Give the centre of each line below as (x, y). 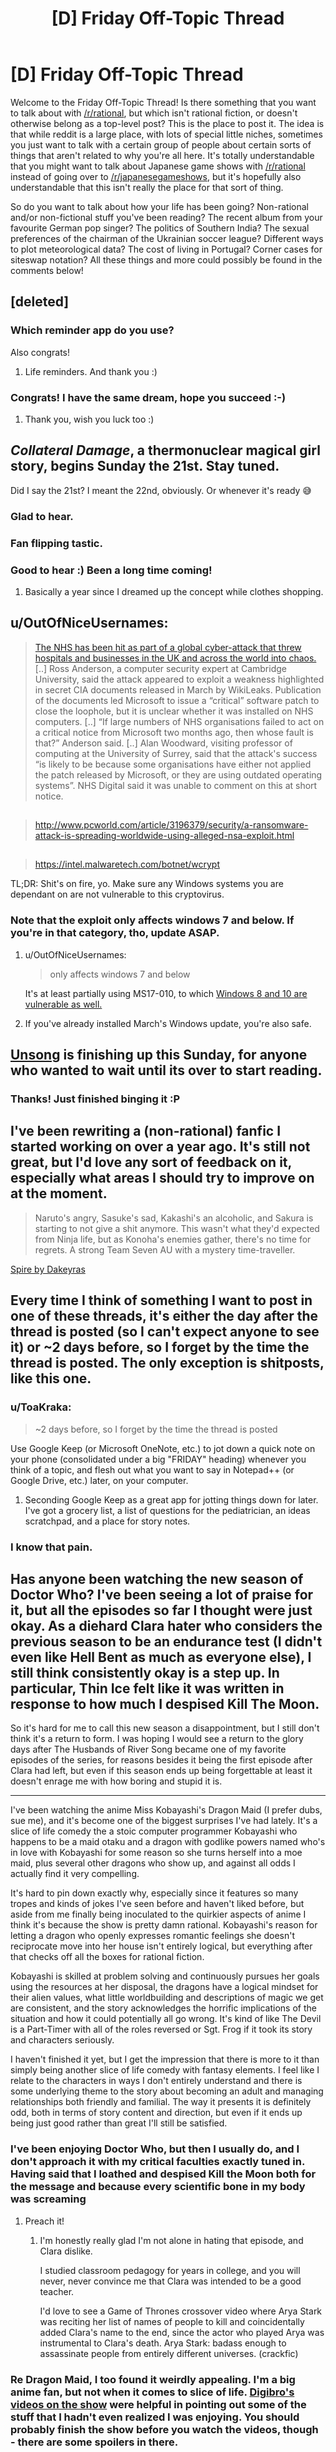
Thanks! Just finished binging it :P (95, 1099)
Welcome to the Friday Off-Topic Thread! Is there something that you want (163, 102)
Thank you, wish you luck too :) (89, 419)
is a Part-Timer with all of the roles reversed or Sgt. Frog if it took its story (161, 2029)
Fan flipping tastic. (56, 543)
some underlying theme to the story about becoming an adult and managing (167, 2091)
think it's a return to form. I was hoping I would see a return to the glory (157, 1739)
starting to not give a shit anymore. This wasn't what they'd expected (177, 1228)
